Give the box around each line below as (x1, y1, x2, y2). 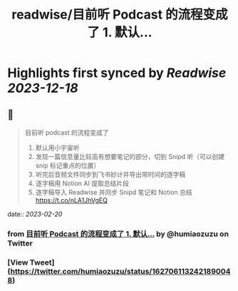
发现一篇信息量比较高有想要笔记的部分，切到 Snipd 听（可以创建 (35, 153, 225, 160)
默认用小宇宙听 (35, 143, 80, 152)
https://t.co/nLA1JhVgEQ (35, 196, 108, 204)
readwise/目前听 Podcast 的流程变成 (11, 6, 228, 23)
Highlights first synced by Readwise (7, 65, 227, 81)
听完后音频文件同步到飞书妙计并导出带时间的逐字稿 (35, 170, 186, 178)
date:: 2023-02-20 (7, 210, 63, 218)
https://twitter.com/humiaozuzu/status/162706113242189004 (10, 266, 231, 276)
